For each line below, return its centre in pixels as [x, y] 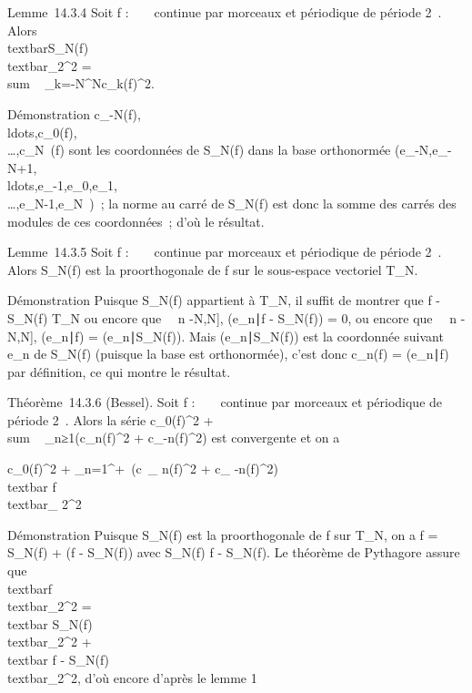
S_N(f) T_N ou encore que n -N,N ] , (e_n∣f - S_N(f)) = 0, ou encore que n [232, 317]
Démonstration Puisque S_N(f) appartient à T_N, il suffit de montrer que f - [224, 300]
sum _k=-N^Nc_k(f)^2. [81, 83]
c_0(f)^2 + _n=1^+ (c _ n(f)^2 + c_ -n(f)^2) [143, 469]
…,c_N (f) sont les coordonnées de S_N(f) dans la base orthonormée [199, 150]
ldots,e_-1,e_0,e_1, [63, 185]
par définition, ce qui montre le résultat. [119, 371]
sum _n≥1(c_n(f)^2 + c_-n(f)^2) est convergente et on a [174, 438]
